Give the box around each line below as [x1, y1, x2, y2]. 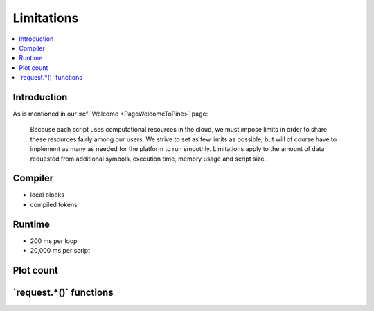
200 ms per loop [30, 236, 78, 245]
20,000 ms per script [30, 247, 90, 255]
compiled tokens [30, 200, 78, 208]
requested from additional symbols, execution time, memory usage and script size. [30, 154, 267, 163]
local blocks [30, 190, 65, 199]
